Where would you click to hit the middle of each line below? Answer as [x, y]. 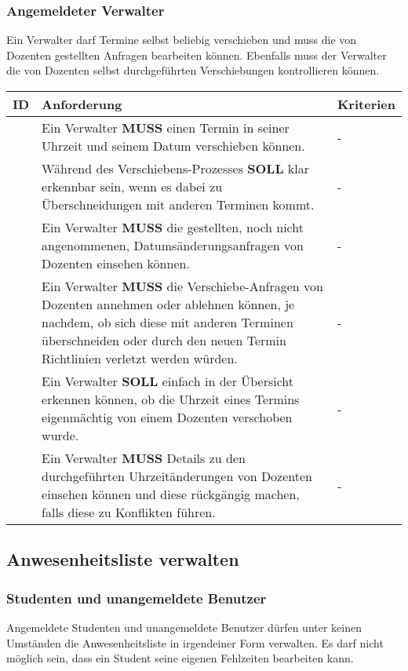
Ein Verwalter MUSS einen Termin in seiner [166, 128]
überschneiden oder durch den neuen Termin [164, 340]
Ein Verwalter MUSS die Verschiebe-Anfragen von [182, 286]
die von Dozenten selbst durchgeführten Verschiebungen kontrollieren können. [193, 70]
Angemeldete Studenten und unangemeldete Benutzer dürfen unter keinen [184, 627]
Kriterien [366, 104]
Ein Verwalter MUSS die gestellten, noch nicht [173, 227]
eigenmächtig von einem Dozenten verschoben [167, 417]
